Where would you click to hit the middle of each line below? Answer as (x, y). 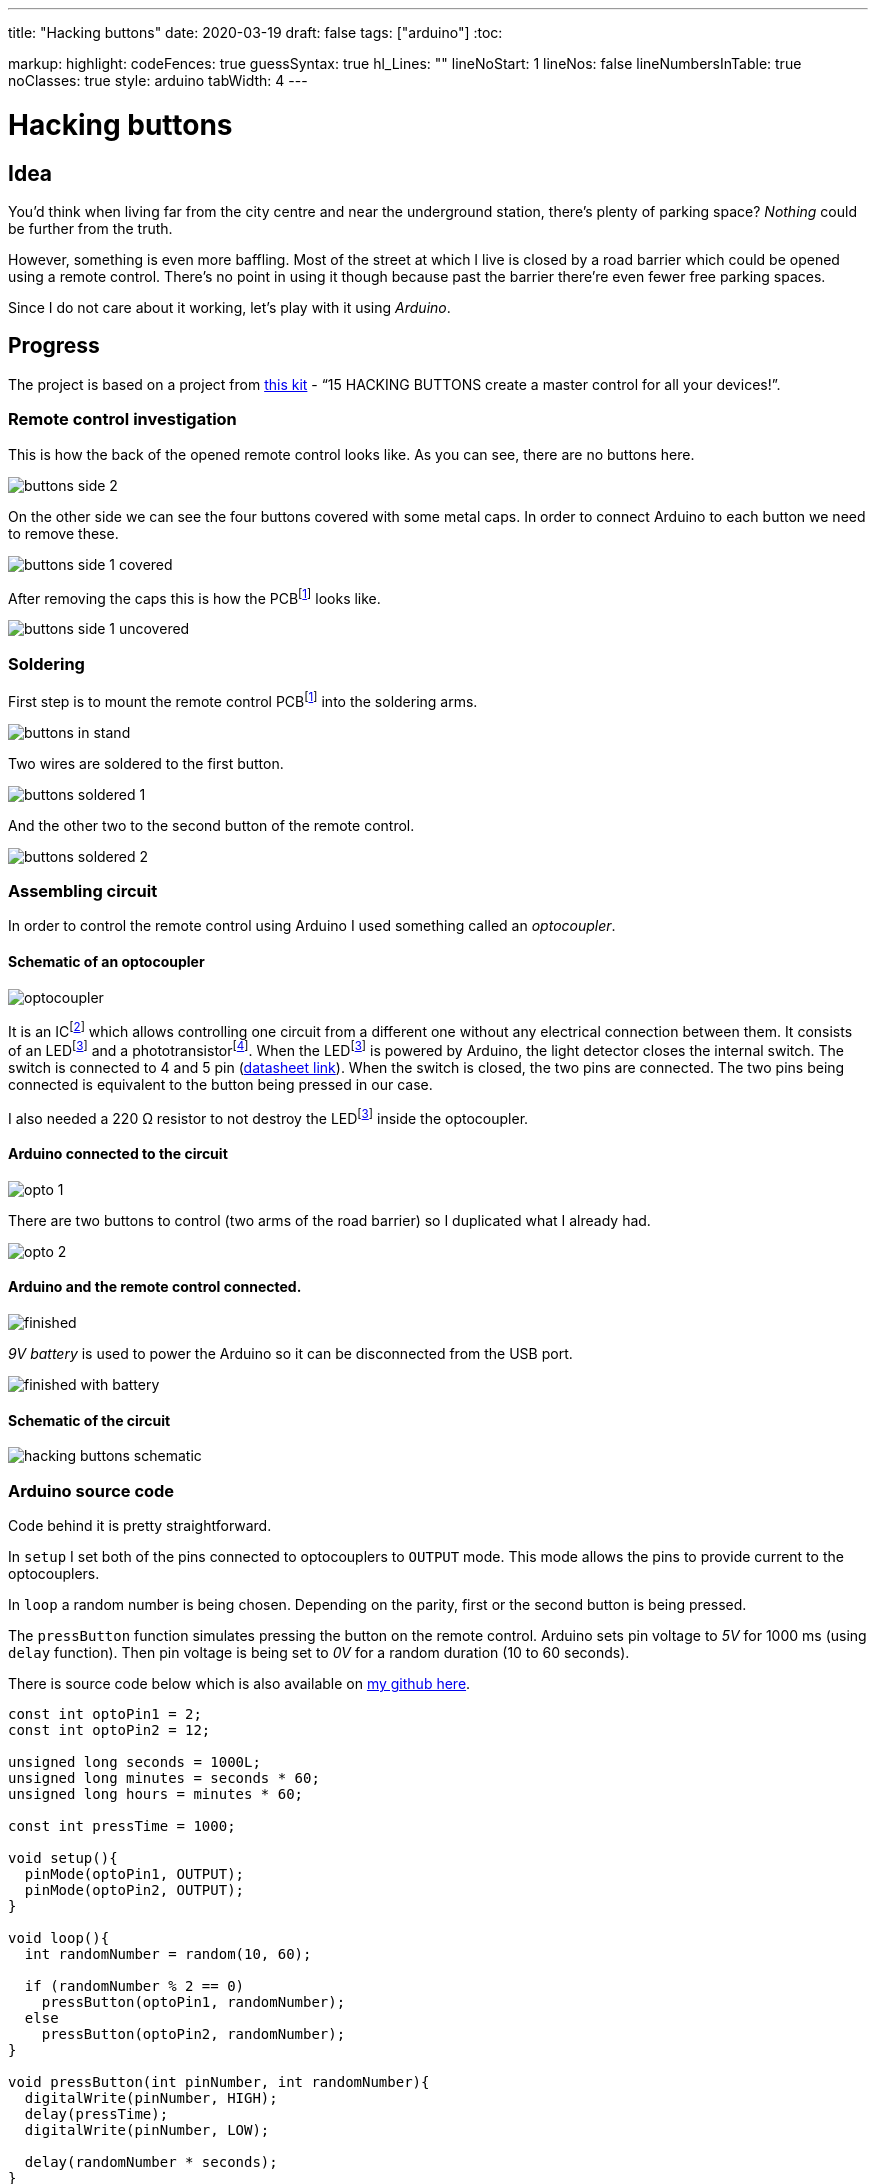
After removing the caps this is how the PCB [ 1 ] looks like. (194, 596)
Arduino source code (91, 1490)
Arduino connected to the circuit (118, 1154)
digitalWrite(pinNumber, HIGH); (151, 2097)
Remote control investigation (122, 419)
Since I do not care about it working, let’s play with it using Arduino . (229, 307)
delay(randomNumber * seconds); (151, 2161)
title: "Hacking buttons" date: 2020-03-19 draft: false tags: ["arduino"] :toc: (255, 32)
